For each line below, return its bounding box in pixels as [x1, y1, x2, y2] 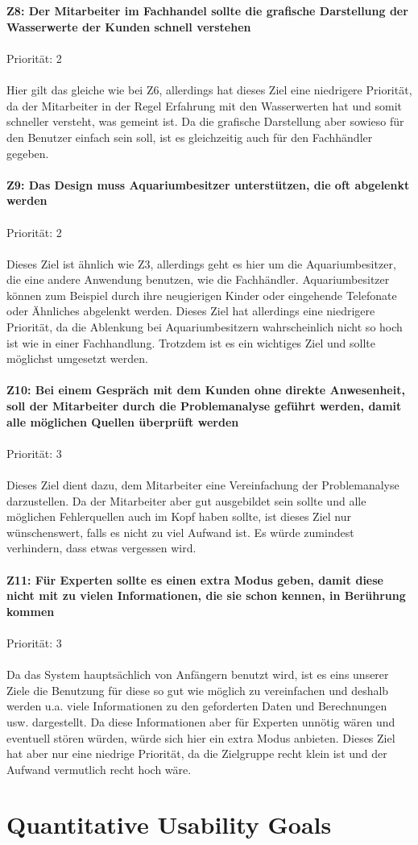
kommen [6, 602, 55, 619]
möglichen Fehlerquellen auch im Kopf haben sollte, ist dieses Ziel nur [6, 508, 351, 525]
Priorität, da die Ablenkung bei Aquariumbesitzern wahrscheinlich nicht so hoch [6, 318, 403, 335]
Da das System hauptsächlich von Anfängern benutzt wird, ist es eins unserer [6, 666, 389, 683]
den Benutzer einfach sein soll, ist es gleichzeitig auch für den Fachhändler [6, 128, 373, 145]
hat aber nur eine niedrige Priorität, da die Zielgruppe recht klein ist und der [6, 745, 387, 762]
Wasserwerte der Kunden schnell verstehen [6, 18, 251, 35]
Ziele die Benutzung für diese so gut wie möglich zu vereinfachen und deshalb [6, 681, 389, 698]
